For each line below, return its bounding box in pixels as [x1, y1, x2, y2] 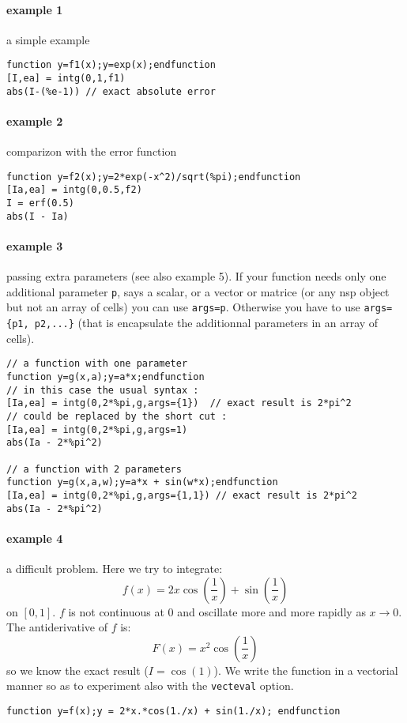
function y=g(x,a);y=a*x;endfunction [6, 371, 205, 382]
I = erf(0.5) [6, 198, 74, 209]
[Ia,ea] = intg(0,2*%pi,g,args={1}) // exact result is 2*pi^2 [6, 397, 352, 409]
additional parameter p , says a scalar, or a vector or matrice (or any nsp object [6, 283, 390, 299]
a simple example [6, 31, 90, 47]
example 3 [6, 237, 63, 254]
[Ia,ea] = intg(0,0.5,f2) [6, 184, 142, 196]
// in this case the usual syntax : [6, 384, 199, 396]
